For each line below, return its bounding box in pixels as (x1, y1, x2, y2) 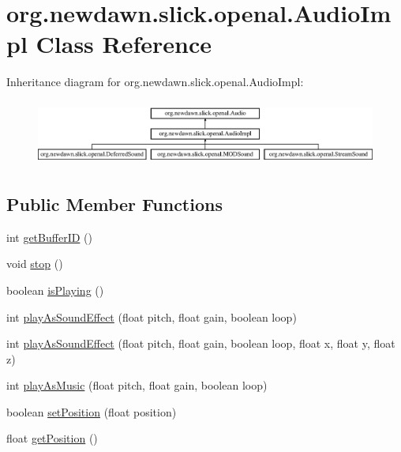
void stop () (6, 255, 63, 272)
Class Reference (36, 28, 212, 60)
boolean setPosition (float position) (6, 403, 177, 420)
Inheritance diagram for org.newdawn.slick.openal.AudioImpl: (6, 73, 304, 90)
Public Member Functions (6, 191, 223, 216)
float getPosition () (6, 430, 98, 446)
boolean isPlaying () (6, 281, 104, 298)
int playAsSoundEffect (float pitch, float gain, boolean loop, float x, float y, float (6, 335, 395, 352)
